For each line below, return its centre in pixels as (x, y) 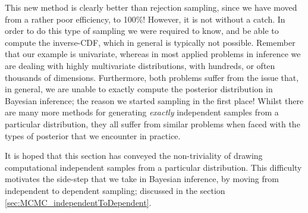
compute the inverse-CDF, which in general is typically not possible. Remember (150, 42)
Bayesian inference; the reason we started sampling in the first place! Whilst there (154, 100)
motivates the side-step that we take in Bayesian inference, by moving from (142, 179)
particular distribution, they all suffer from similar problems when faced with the (153, 123)
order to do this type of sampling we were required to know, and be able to (142, 31)
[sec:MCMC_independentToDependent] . (78, 202)
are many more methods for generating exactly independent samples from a (142, 112)
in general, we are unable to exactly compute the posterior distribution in (139, 89)
